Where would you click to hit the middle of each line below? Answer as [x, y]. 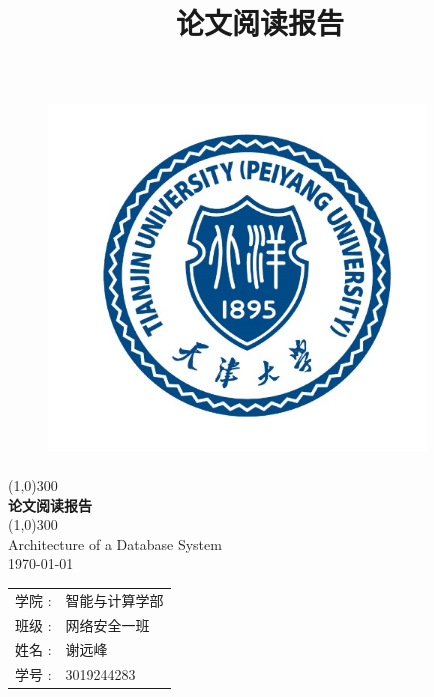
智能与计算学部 [114, 599]
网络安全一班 [107, 624]
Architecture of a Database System [115, 543]
